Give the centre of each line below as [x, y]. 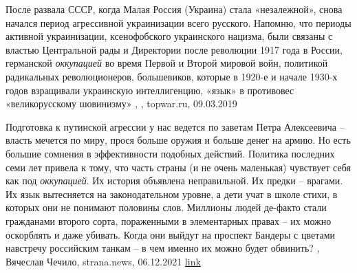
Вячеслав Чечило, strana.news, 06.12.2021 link [103, 261]
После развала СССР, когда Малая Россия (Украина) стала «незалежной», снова [174, 9]
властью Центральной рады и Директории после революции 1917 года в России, [174, 49]
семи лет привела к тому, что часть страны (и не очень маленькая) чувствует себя [178, 167]
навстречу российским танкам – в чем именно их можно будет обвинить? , [163, 248]
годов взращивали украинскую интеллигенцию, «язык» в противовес [150, 90]
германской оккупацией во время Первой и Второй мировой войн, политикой [167, 63]
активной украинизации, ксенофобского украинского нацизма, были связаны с [169, 36]
